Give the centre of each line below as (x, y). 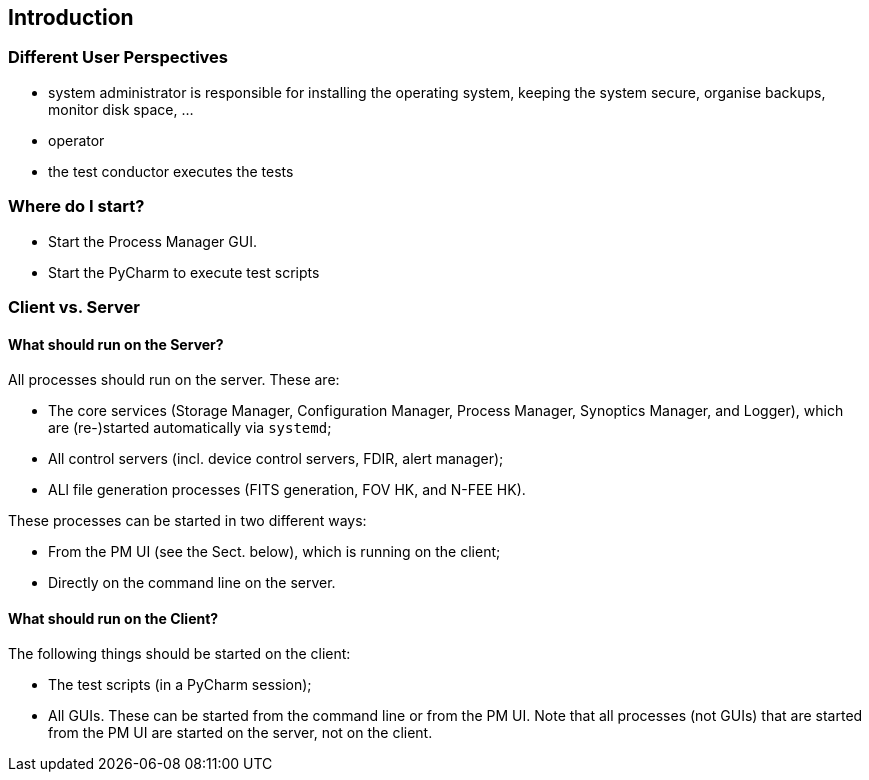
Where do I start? (76, 206)
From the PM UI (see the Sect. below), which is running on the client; (274, 552)
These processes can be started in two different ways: (187, 521)
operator (76, 140)
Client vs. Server (74, 306)
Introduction (71, 17)
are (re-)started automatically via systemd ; (190, 428)
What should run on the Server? (116, 344)
